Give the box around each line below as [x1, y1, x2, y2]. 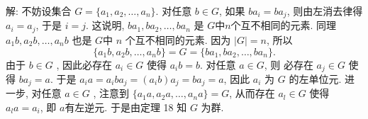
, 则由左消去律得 [286, 4, 363, 18]
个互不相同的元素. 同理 [230, 18, 337, 33]
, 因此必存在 [56, 57, 113, 72]
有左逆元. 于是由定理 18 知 [65, 100, 187, 114]
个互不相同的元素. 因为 [125, 32, 231, 47]
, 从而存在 [229, 86, 275, 101]
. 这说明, [85, 18, 125, 33]
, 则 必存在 [264, 57, 313, 72]
